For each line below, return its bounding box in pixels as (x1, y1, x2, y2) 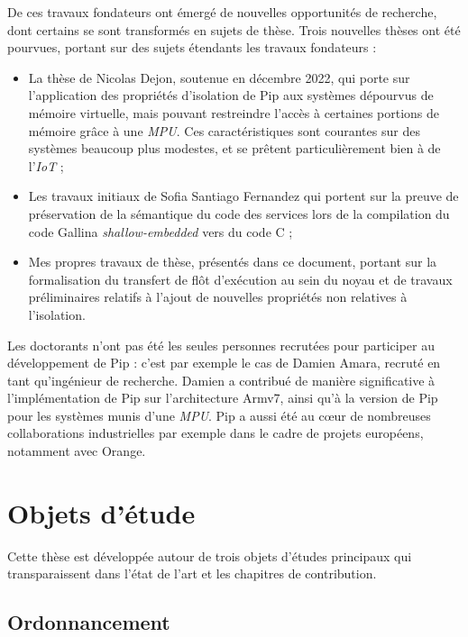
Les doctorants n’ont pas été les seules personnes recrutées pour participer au (7, 335, 436, 354)
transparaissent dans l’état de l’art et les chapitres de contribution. (7, 564, 377, 583)
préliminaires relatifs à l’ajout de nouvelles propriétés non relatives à (28, 287, 408, 306)
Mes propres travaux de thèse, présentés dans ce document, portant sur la (28, 252, 437, 271)
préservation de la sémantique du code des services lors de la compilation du (28, 204, 450, 223)
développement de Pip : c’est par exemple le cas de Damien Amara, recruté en (7, 353, 441, 372)
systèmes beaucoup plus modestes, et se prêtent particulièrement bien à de (28, 139, 441, 158)
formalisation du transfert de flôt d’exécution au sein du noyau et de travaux (28, 269, 453, 288)
